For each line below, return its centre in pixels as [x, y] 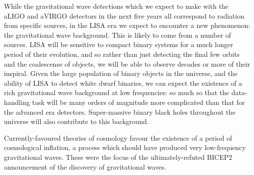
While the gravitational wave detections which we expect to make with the [116, 6]
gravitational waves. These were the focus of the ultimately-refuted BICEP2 [118, 157]
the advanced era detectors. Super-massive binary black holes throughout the [120, 112]
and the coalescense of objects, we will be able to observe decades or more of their [127, 63]
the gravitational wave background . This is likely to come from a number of [118, 35]
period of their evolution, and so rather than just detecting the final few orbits [122, 54]
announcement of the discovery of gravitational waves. [85, 166]
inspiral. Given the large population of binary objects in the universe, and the [121, 73]
